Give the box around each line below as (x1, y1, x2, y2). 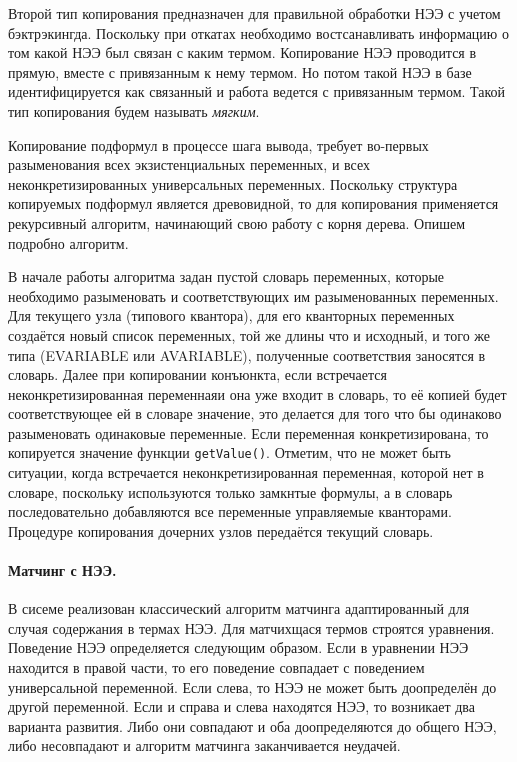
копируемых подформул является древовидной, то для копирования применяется (8, 193, 499, 214)
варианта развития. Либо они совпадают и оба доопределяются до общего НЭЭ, (8, 715, 497, 736)
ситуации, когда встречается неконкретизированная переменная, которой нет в (8, 462, 484, 483)
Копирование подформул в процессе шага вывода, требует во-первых (8, 134, 429, 155)
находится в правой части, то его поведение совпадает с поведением (8, 657, 425, 678)
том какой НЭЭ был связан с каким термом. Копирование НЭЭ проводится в (8, 42, 477, 63)
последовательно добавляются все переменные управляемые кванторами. (8, 501, 452, 522)
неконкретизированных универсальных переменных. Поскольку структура (8, 173, 458, 194)
